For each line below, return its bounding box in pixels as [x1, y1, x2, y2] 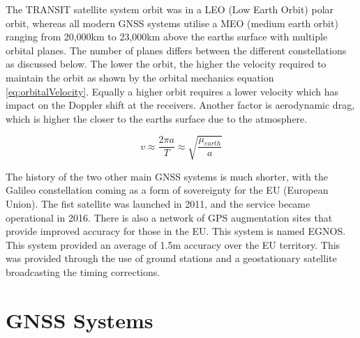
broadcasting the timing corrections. [6, 265, 160, 279]
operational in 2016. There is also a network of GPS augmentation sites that [6, 210, 333, 224]
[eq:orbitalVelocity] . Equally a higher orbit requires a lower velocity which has [6, 84, 339, 98]
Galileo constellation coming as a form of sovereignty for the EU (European [6, 183, 329, 197]
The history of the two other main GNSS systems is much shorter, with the [6, 169, 328, 183]
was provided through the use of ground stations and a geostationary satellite [6, 251, 337, 266]
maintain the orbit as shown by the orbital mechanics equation [6, 70, 274, 84]
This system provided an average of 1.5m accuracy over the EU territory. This [6, 237, 340, 252]
